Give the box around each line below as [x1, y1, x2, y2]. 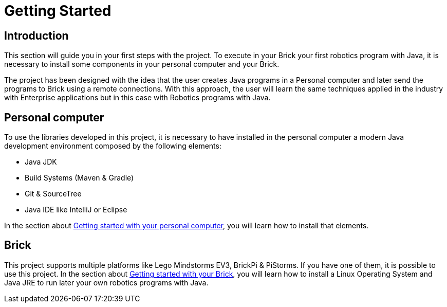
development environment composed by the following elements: [4, 141, 221, 151]
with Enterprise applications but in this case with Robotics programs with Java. [4, 93, 271, 102]
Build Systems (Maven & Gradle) [25, 173, 134, 183]
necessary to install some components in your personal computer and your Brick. [4, 60, 280, 69]
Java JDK [25, 157, 57, 167]
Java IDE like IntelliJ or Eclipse [25, 205, 127, 214]
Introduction [4, 29, 69, 42]
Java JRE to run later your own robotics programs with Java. [4, 278, 209, 287]
